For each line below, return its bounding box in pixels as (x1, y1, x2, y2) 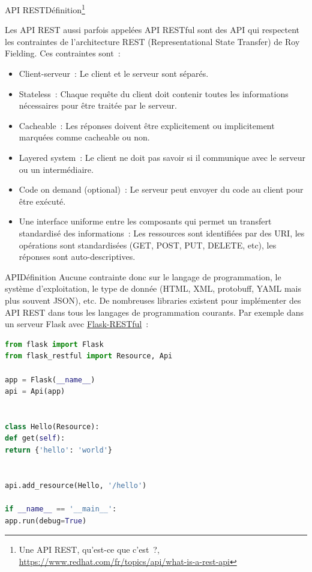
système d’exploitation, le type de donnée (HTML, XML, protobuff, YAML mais (5, 282, 301, 295)
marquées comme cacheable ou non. (19, 131, 150, 143)
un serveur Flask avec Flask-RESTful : (5, 318, 149, 330)
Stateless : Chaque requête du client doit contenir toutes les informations (19, 87, 289, 100)
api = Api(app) (5, 387, 65, 396)
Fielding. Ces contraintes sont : (5, 47, 121, 59)
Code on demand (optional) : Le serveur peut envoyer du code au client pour (19, 183, 304, 196)
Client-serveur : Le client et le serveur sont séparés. (19, 67, 209, 80)
